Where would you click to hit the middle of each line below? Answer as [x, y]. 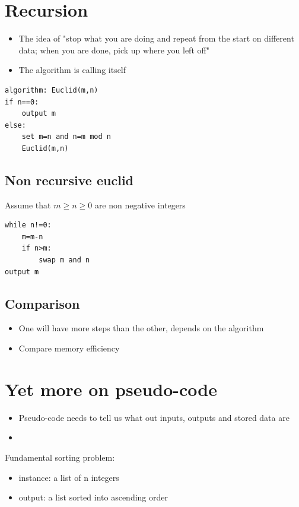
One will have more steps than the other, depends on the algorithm [141, 328]
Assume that [28, 205]
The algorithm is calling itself [72, 70]
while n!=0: [28, 225]
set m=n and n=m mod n [66, 137]
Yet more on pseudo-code [111, 389]
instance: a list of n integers [69, 477]
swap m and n [64, 260]
